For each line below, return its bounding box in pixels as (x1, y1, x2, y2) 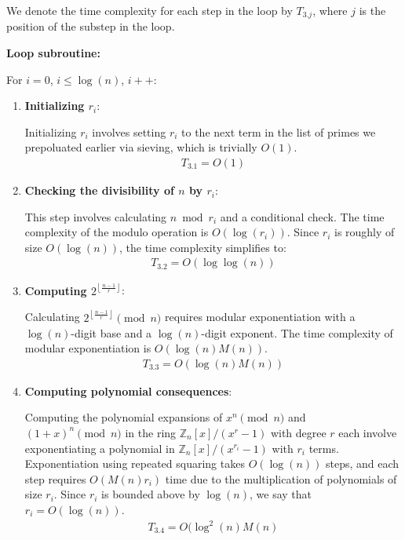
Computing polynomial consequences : (24, 382, 232, 399)
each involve (338, 424, 397, 440)
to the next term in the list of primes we (181, 123, 376, 140)
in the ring (125, 424, 177, 440)
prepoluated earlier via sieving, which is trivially (24, 139, 257, 155)
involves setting (92, 123, 166, 140)
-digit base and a (71, 324, 152, 341)
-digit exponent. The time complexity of (201, 324, 393, 341)
